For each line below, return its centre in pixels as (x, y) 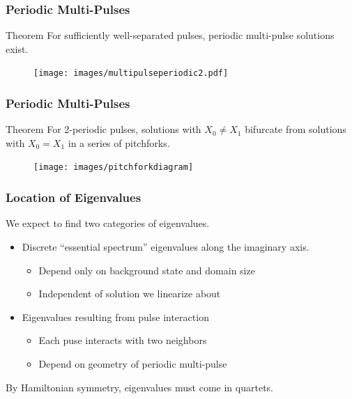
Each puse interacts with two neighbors (123, 340)
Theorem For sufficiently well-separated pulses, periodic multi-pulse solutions (170, 35)
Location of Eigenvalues (74, 197)
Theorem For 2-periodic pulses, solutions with (104, 129)
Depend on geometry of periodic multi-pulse (133, 363)
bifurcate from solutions (296, 129)
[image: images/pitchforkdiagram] (114, 167)
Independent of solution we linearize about (130, 294)
